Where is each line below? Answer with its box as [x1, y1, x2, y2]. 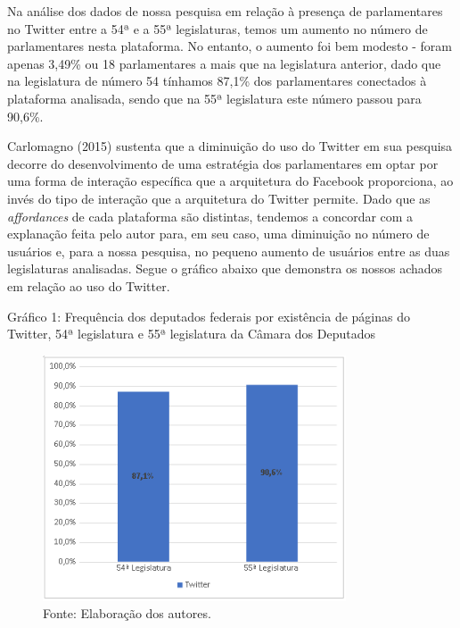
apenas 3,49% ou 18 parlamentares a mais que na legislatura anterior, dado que [7, 54, 441, 72]
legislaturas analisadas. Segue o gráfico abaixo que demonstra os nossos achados [7, 259, 443, 278]
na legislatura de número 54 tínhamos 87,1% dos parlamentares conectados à [7, 71, 427, 90]
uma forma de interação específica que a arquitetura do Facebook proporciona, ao [7, 172, 454, 190]
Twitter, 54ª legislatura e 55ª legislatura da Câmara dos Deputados [7, 324, 375, 343]
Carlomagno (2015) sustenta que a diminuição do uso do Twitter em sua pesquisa [7, 137, 453, 155]
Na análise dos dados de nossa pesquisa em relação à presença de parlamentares [7, 2, 443, 20]
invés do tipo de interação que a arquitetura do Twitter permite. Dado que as [7, 188, 431, 207]
